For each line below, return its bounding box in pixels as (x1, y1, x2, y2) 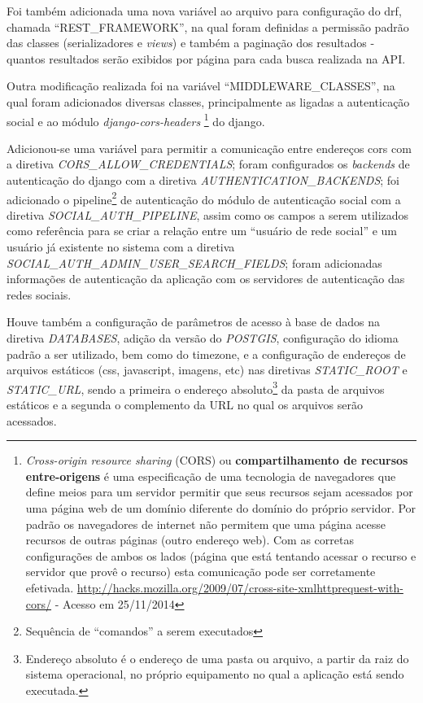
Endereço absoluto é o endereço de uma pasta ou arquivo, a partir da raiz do (25, 649, 409, 666)
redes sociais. (7, 286, 72, 303)
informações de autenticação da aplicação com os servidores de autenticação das (7, 270, 405, 287)
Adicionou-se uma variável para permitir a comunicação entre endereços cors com (7, 139, 412, 156)
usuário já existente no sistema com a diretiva (7, 238, 235, 255)
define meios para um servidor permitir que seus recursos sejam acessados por (25, 483, 413, 500)
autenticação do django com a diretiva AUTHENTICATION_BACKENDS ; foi (7, 172, 399, 188)
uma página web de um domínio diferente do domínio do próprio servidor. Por (25, 500, 416, 516)
